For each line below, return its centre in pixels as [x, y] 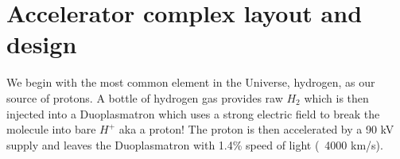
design [42, 44]
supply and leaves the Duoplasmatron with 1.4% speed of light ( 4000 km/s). [195, 144]
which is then [336, 97]
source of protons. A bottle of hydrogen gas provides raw [145, 97]
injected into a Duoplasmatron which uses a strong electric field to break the [193, 113]
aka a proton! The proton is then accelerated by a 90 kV [256, 129]
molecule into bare [51, 129]
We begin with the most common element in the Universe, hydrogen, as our [191, 82]
